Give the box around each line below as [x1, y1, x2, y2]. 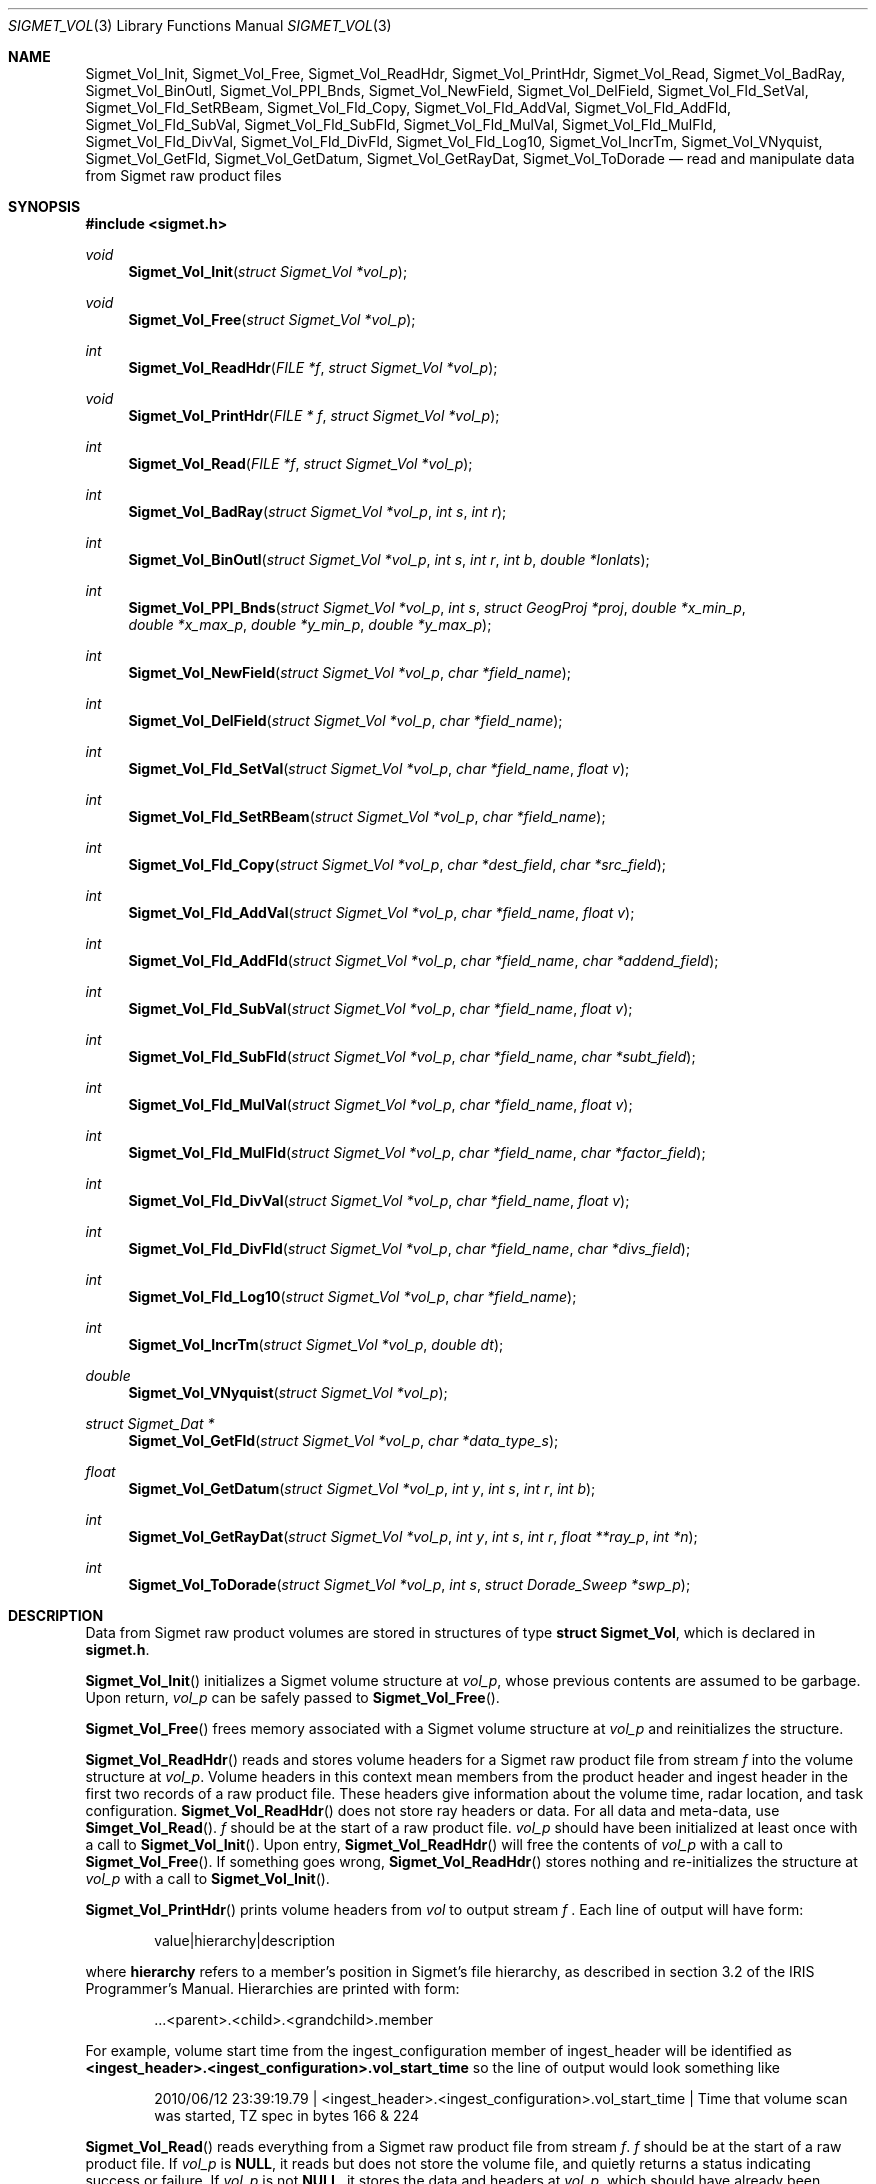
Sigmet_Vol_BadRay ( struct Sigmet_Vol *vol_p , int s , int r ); [128, 503, 507, 520]
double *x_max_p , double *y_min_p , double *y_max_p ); [128, 616, 492, 633]
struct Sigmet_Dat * [85, 1415, 215, 1432]
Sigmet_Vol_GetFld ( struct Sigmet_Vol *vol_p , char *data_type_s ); [128, 1432, 559, 1449]
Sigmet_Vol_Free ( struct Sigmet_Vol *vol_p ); [128, 311, 416, 328]
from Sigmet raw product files [85, 167, 282, 184]
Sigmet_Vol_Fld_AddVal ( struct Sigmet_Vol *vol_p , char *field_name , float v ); [128, 904, 635, 921]
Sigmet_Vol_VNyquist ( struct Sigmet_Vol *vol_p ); [128, 1384, 448, 1401]
